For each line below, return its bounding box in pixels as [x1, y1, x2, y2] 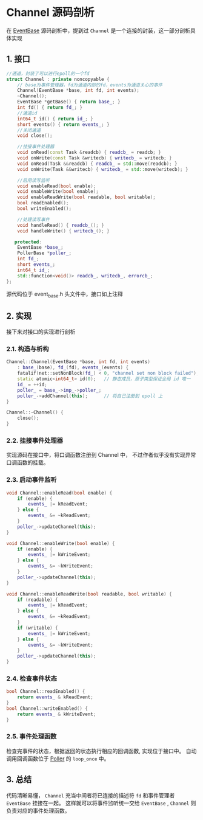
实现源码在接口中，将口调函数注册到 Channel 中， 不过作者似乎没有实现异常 [6, 451, 196, 459]
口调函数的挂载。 [6, 459, 49, 466]
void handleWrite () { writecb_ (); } [17, 228, 110, 234]
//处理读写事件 [17, 217, 50, 223]
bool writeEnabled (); [17, 206, 72, 212]
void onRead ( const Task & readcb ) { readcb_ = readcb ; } [17, 150, 162, 156]
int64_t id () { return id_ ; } [17, 116, 94, 122]
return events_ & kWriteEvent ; [17, 711, 96, 717]
